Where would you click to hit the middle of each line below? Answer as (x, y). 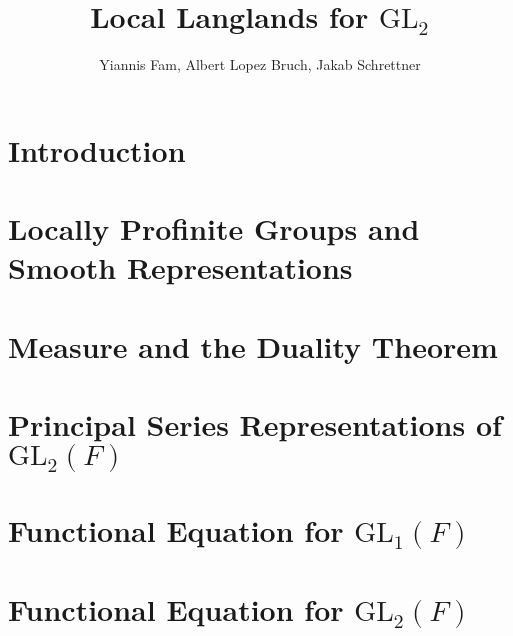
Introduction (97, 149)
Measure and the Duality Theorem (253, 345)
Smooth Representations (180, 267)
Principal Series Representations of (255, 424)
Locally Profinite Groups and (214, 228)
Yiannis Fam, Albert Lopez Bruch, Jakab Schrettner (260, 64)
